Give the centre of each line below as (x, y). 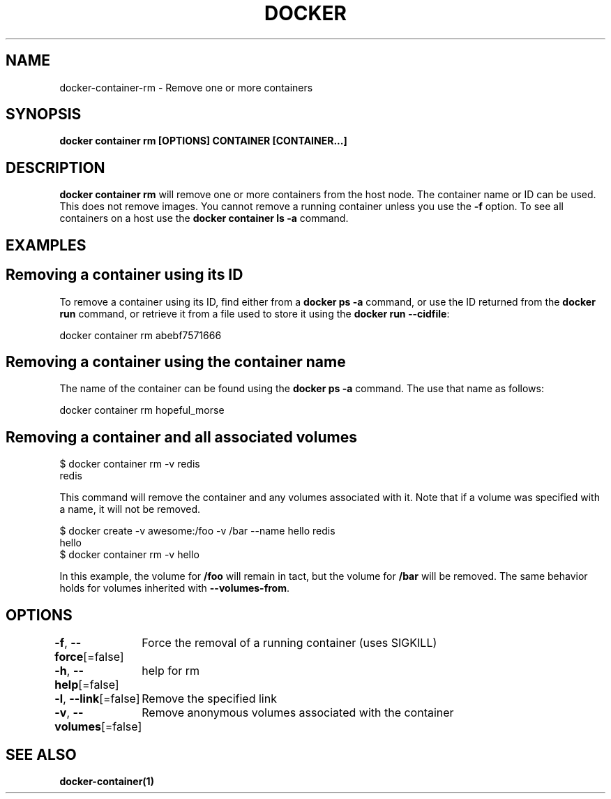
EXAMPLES (46, 245)
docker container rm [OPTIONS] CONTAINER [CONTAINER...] (203, 141)
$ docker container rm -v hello (129, 555)
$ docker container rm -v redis (130, 464)
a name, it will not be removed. (130, 509)
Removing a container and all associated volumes (181, 437)
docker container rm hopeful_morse (142, 410)
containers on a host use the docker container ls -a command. (204, 218)
